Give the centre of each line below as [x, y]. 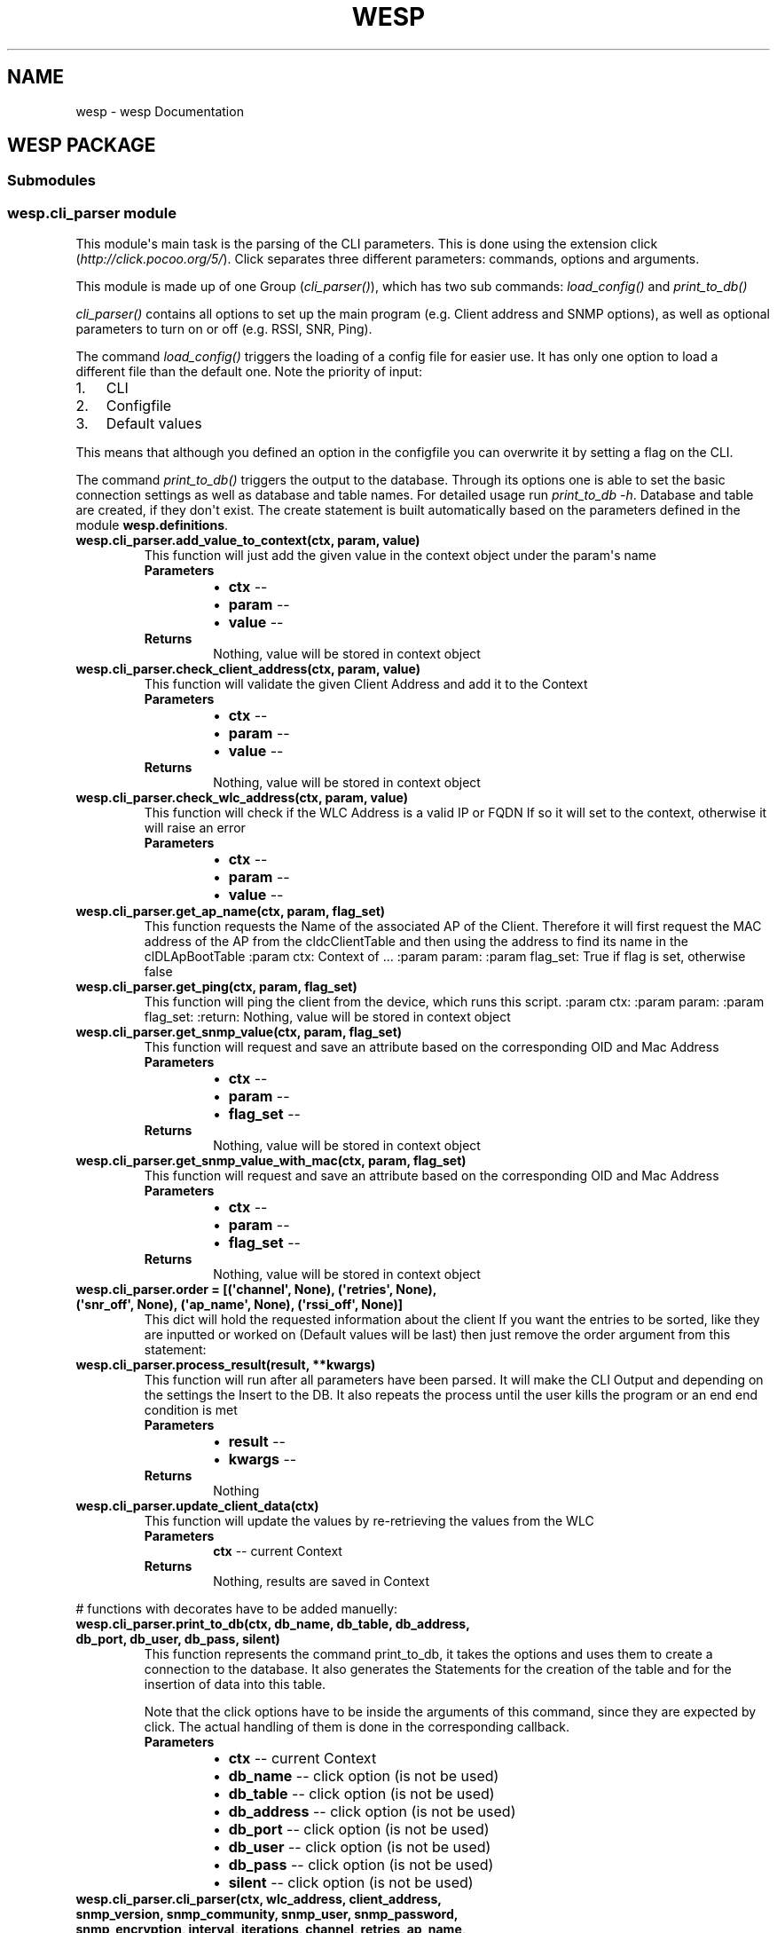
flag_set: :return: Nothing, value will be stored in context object [327, 1017]
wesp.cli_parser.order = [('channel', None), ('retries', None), [256, 1290]
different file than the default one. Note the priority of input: [249, 372]
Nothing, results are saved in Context [322, 1582]
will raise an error [195, 828]
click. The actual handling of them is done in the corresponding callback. [357, 1727]
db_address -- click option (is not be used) [372, 1812]
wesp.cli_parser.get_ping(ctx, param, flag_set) [216, 987]
